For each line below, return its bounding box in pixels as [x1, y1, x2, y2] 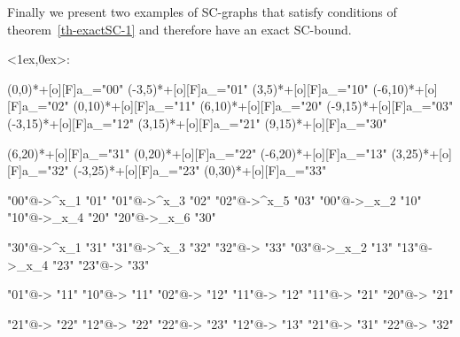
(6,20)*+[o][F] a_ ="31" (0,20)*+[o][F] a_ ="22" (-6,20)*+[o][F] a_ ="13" [7, 143, 387, 162]
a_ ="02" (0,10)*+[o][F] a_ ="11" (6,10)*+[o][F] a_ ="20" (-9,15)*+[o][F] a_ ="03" [21, 96, 454, 115]
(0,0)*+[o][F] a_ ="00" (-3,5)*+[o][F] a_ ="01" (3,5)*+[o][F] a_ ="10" [7, 79, 369, 97]
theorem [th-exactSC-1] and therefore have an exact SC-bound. [7, 19, 352, 38]
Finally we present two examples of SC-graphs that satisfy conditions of [7, 3, 397, 20]
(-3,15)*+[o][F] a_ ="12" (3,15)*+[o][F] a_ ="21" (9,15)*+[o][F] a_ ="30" [7, 113, 387, 132]
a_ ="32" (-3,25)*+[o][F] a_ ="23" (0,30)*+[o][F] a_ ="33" [21, 161, 327, 180]
